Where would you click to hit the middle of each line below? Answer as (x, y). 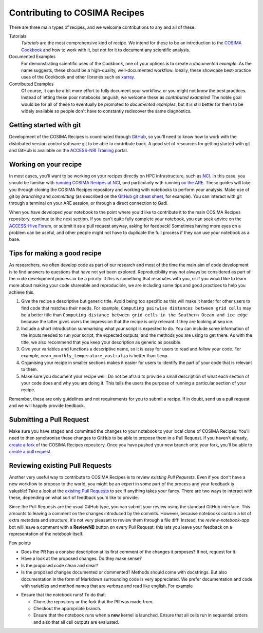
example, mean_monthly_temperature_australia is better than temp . (95, 356)
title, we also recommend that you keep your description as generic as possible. (102, 342)
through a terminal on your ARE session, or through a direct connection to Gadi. (89, 203)
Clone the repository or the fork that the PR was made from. (93, 601)
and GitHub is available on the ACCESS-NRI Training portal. (68, 150)
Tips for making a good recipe (55, 253)
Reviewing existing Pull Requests (60, 465)
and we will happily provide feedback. (47, 406)
